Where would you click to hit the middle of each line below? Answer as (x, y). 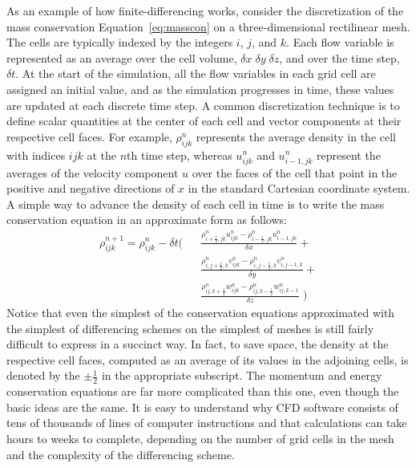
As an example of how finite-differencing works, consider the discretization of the (205, 10)
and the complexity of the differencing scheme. (121, 454)
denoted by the (43, 375)
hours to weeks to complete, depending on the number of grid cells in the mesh (200, 438)
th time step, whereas (180, 155)
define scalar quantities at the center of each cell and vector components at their (204, 121)
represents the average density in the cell (296, 136)
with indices (36, 155)
